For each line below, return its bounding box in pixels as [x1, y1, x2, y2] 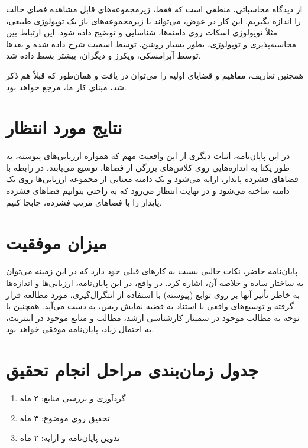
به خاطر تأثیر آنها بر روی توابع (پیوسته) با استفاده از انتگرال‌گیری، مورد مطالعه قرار [6, 288, 300, 300]
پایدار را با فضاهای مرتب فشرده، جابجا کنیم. [6, 196, 162, 208]
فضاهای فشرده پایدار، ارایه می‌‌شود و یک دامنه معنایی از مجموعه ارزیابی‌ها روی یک [6, 173, 299, 185]
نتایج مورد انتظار [6, 115, 122, 139]
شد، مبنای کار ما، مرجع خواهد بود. [6, 80, 127, 93]
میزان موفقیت [6, 231, 107, 255]
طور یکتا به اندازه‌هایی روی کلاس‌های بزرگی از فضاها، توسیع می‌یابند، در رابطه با [6, 161, 290, 173]
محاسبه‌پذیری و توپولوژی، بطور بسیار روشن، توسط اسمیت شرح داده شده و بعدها [6, 37, 297, 50]
